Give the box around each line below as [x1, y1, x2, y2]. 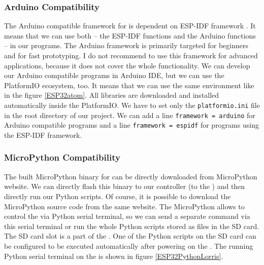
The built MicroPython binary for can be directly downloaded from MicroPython [4, 171, 257, 181]
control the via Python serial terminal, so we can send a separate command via [4, 211, 250, 221]
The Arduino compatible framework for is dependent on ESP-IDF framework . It [4, 20, 256, 31]
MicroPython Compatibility [4, 151, 120, 164]
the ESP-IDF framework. [4, 129, 82, 140]
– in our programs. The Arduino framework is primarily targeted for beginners [4, 40, 248, 51]
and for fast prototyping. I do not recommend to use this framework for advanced [4, 50, 258, 60]
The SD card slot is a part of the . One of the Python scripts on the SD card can [4, 231, 256, 241]
